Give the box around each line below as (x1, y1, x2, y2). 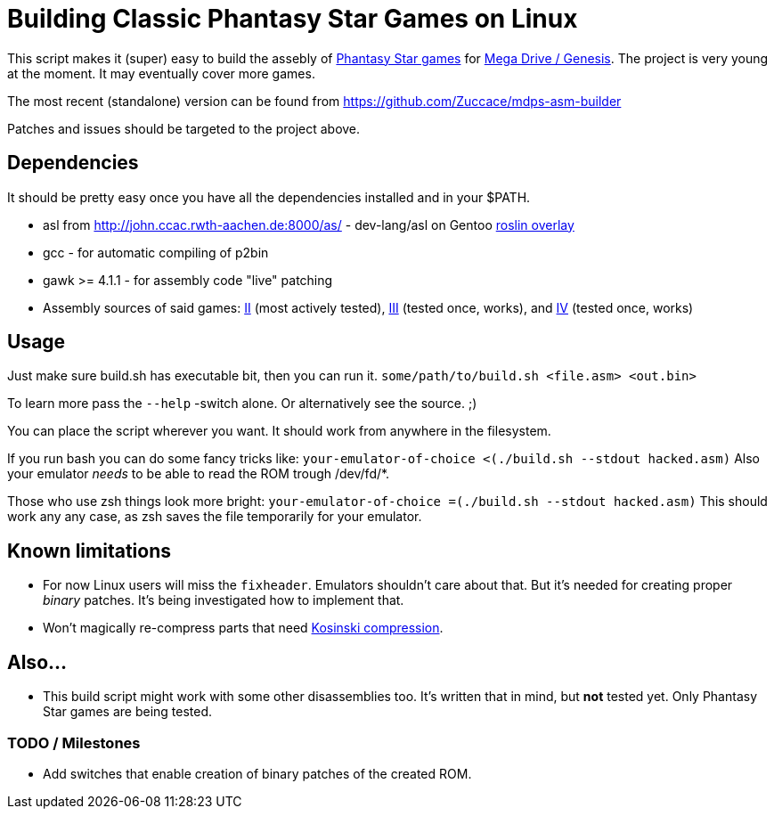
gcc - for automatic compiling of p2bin (43, 244, 269, 260)
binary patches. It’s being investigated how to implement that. (43, 592, 404, 608)
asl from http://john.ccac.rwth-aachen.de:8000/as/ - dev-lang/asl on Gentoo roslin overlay (43, 216, 574, 233)
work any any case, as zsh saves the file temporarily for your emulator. (7, 509, 422, 525)
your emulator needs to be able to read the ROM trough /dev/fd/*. (7, 466, 390, 482)
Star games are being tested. (43, 704, 213, 720)
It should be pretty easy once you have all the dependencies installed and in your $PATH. (7, 189, 531, 205)
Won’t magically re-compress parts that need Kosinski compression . (43, 620, 444, 636)
